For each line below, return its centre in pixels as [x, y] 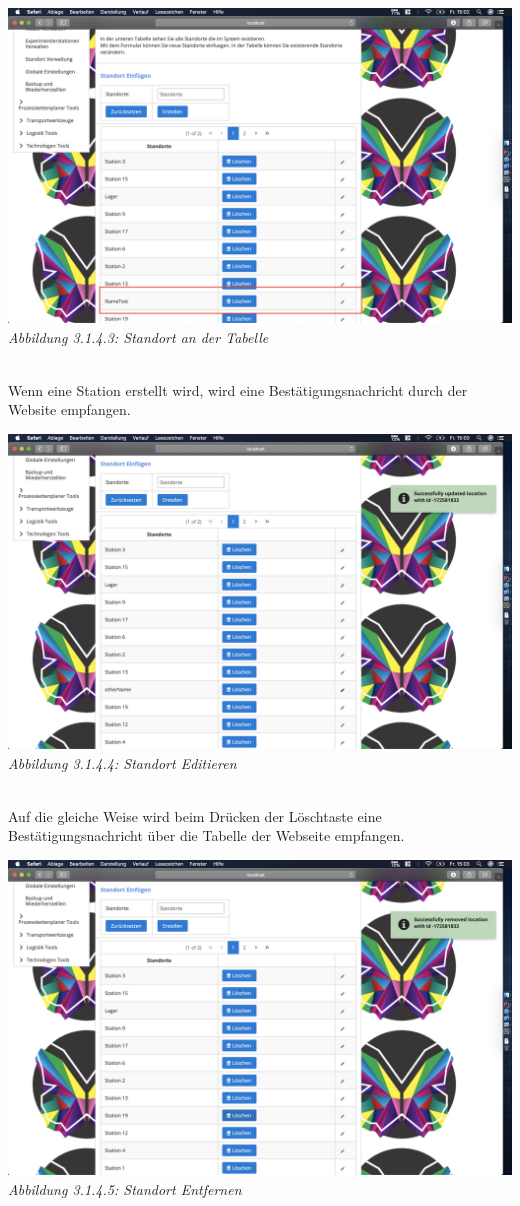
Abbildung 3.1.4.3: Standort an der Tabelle [138, 336]
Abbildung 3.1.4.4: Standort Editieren [122, 762]
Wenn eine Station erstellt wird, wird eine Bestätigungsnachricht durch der [238, 389]
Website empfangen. [69, 409]
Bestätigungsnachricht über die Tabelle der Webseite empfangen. [206, 835]
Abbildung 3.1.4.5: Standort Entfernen [125, 1188]
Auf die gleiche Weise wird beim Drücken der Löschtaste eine [195, 815]
